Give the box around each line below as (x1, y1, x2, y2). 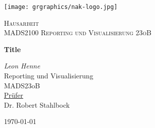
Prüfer (4, 90, 23, 100)
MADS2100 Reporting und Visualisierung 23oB (4, 27, 152, 38)
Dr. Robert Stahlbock (4, 99, 70, 110)
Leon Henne (4, 61, 40, 71)
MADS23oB (4, 80, 40, 90)
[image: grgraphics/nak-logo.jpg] (4, 3, 118, 10)
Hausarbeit (4, 17, 39, 28)
